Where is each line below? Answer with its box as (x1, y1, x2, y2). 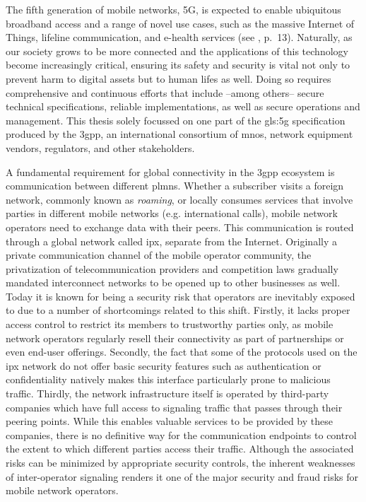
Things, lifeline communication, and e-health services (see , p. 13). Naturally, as (6, 30, 353, 45)
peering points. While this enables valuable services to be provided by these (6, 414, 333, 428)
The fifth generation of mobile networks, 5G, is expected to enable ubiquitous (6, 2, 341, 16)
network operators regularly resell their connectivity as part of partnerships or (6, 330, 344, 345)
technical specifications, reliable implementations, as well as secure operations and (6, 99, 360, 114)
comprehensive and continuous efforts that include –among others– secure (6, 85, 324, 100)
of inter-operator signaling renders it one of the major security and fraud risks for (6, 469, 358, 484)
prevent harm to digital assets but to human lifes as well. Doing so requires (6, 71, 331, 86)
